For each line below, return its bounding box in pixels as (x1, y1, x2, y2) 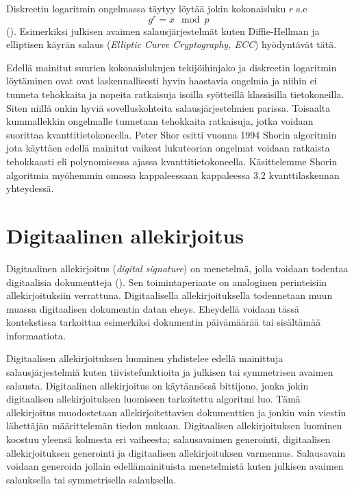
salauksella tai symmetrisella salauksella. (6, 472, 177, 486)
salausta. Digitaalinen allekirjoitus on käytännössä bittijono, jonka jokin (6, 378, 309, 392)
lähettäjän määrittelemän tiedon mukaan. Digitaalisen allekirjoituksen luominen (6, 418, 342, 433)
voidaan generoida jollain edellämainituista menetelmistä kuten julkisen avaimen (6, 459, 344, 473)
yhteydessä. (6, 181, 54, 195)
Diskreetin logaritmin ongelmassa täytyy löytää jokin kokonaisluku (6, 1, 286, 15)
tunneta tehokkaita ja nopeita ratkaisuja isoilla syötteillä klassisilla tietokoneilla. (6, 87, 344, 101)
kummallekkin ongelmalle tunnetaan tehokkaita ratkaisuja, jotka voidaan (6, 114, 314, 128)
